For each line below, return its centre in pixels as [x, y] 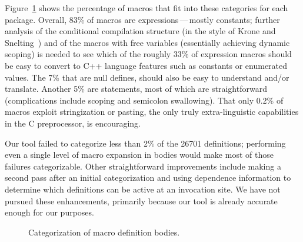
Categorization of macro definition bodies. [104, 232]
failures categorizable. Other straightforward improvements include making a [143, 166]
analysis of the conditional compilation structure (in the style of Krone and [140, 31]
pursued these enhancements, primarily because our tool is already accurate [141, 200]
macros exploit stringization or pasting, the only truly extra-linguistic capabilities [152, 112]
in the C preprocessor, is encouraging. [73, 123]
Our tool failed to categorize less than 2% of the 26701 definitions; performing [145, 143]
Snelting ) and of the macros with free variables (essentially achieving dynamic [147, 42]
